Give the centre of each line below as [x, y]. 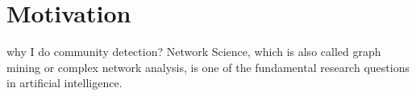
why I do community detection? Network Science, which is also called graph [194, 52]
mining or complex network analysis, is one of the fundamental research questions [208, 67]
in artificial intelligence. [64, 83]
